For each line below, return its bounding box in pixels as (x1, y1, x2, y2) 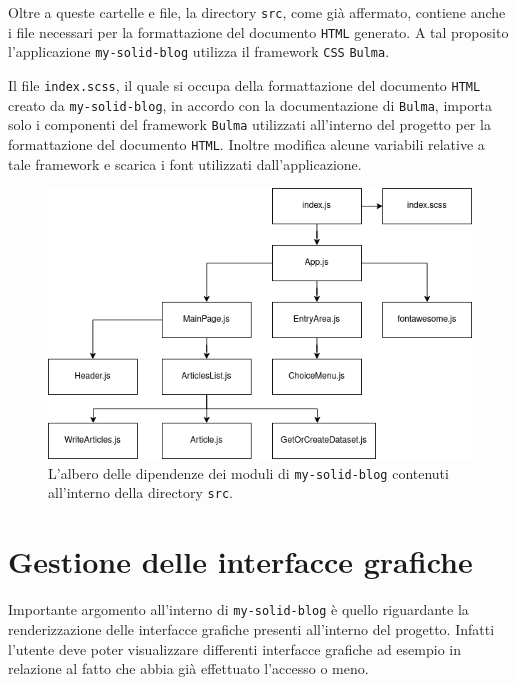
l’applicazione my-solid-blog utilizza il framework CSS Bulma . (8, 41, 390, 62)
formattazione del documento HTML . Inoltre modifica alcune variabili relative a (8, 133, 485, 154)
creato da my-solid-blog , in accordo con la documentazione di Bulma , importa (8, 94, 493, 115)
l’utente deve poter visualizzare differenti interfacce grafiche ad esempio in (8, 638, 461, 659)
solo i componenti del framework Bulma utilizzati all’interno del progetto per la (8, 114, 491, 135)
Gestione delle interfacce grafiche (8, 541, 473, 582)
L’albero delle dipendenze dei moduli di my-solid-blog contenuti (48, 462, 449, 483)
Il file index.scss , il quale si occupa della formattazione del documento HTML (8, 74, 481, 95)
